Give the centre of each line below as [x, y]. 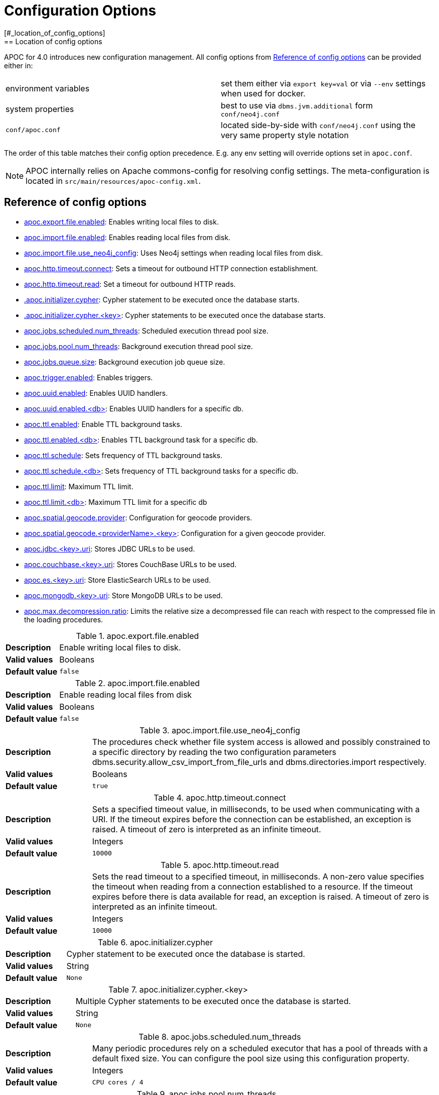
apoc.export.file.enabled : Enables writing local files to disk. [121, 222]
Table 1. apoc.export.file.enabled [137, 636]
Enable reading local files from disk [126, 694]
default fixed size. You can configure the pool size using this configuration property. [251, 1058]
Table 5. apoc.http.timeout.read [220, 865]
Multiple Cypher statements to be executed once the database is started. [213, 1001]
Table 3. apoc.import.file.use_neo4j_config [220, 730]
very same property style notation [285, 135]
